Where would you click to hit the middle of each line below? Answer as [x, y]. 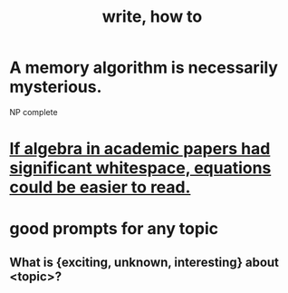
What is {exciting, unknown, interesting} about [144, 262]
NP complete [34, 112]
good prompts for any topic [114, 229]
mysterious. [56, 87]
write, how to [152, 17]
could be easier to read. [100, 187]
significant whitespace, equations [140, 168]
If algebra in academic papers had [140, 149]
